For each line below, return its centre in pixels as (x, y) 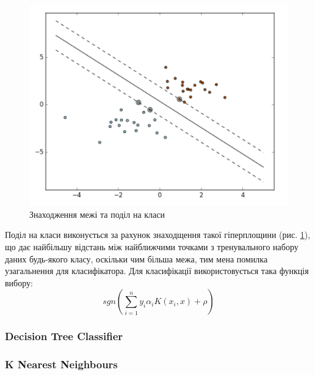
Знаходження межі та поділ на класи (97, 214)
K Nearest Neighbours (61, 364)
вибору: (19, 282)
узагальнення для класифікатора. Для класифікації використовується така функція (157, 271)
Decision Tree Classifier (64, 336)
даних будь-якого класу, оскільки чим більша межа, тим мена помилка (136, 258)
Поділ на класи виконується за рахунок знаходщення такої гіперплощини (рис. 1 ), (158, 235)
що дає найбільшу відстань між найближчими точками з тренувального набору (152, 247)
